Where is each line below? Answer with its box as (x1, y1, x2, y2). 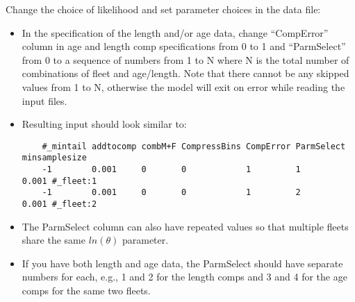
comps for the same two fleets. (22, 283, 151, 298)
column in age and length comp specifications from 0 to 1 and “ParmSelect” (22, 39, 346, 53)
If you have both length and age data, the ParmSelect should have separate (22, 255, 343, 270)
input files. (22, 93, 67, 108)
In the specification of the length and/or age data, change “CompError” (22, 25, 329, 40)
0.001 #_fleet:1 (22, 176, 97, 186)
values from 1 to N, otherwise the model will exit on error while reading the (22, 79, 345, 94)
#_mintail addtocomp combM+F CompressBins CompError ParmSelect (42, 141, 346, 151)
